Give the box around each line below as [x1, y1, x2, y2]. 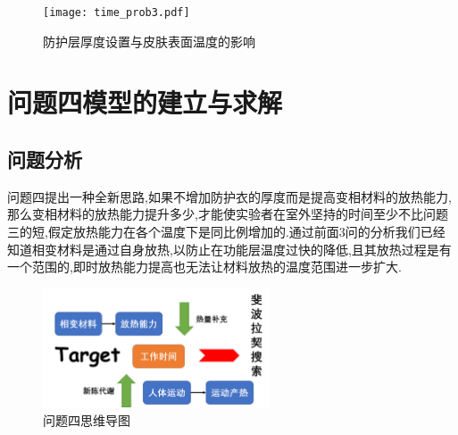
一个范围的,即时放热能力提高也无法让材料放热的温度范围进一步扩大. [7, 257, 402, 276]
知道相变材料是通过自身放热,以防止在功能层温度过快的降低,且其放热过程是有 [7, 239, 452, 258]
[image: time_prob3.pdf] [43, 6, 190, 19]
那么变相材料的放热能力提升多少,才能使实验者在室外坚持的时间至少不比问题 [7, 205, 448, 223]
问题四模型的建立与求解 [7, 84, 283, 121]
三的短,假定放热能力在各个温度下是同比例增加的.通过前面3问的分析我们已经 [7, 222, 446, 241]
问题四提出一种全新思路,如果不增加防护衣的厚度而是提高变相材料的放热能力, [7, 187, 452, 205]
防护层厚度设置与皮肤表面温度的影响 [43, 31, 255, 50]
